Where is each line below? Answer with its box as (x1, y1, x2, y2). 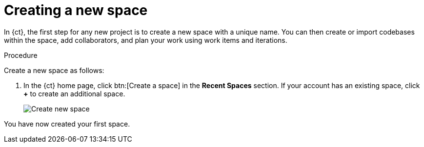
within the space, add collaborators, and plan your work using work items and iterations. (4, 36, 287, 44)
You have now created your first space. (4, 119, 130, 128)
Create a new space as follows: (4, 66, 104, 74)
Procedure (4, 51, 38, 59)
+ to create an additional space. (23, 89, 125, 98)
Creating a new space (4, 2, 148, 18)
